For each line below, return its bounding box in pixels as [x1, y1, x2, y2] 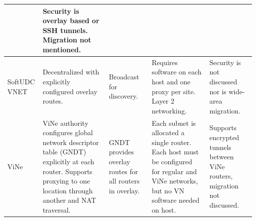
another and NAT [42, 195, 96, 205]
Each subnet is [152, 117, 196, 128]
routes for [109, 166, 138, 176]
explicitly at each [42, 156, 95, 166]
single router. [152, 137, 192, 147]
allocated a [152, 127, 185, 138]
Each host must [152, 147, 199, 157]
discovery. [109, 91, 138, 101]
